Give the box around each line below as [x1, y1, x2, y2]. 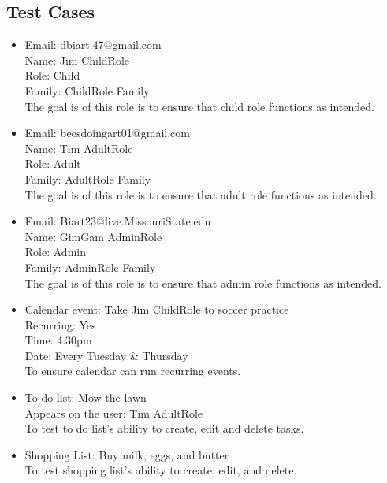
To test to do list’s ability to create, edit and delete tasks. [24, 420, 304, 437]
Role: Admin [24, 243, 86, 260]
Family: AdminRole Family [24, 258, 156, 275]
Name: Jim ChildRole [24, 51, 130, 68]
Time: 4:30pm [24, 332, 92, 348]
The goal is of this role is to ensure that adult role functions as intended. [24, 186, 377, 202]
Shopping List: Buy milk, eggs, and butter [24, 446, 229, 463]
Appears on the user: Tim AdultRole [24, 404, 203, 421]
